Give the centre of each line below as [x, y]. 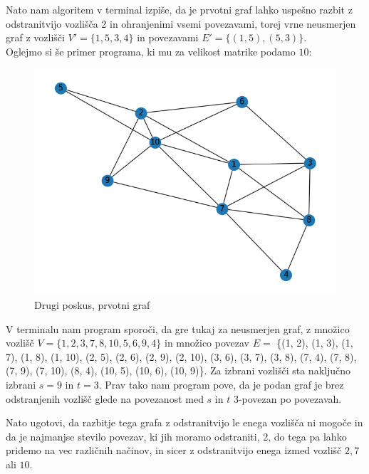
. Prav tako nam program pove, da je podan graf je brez [221, 384]
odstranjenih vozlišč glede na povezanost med [105, 398]
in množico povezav [207, 343]
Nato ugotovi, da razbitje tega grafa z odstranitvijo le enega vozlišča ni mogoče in [184, 422]
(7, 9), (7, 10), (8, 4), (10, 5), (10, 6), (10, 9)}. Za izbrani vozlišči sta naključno [178, 370]
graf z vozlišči [35, 37]
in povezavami [168, 37]
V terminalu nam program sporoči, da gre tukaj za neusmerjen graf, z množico [178, 328]
